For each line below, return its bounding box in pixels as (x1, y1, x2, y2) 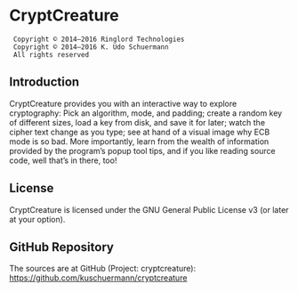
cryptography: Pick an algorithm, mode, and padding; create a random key (9, 108, 283, 118)
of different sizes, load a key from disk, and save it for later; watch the (9, 117, 265, 127)
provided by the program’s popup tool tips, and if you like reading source (9, 145, 276, 156)
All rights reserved (12, 50, 90, 59)
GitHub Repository (9, 239, 114, 255)
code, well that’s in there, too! (9, 155, 117, 166)
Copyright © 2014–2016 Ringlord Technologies (12, 35, 185, 44)
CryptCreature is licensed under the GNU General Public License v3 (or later (9, 204, 289, 215)
